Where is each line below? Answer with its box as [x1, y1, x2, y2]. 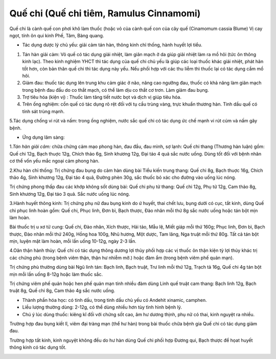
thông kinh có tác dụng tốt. [9, 344, 66, 350]
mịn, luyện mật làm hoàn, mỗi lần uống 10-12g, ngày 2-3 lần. [9, 238, 136, 244]
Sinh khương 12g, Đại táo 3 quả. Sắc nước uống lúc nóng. [9, 191, 130, 197]
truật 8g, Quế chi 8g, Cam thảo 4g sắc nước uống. [9, 288, 116, 294]
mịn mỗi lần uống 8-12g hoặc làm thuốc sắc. [9, 271, 103, 277]
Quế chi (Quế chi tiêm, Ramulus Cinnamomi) [9, 8, 201, 19]
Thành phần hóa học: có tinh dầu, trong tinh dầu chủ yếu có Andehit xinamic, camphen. [22, 297, 207, 303]
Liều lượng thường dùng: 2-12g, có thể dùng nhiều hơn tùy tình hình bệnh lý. [22, 304, 182, 311]
